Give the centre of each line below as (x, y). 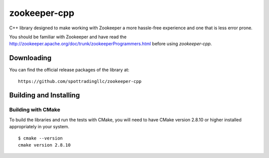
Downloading (30, 58)
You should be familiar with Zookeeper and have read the (68, 37)
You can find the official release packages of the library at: (69, 70)
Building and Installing (45, 95)
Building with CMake (35, 110)
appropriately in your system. (39, 127)
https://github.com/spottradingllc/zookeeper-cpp (80, 81)
